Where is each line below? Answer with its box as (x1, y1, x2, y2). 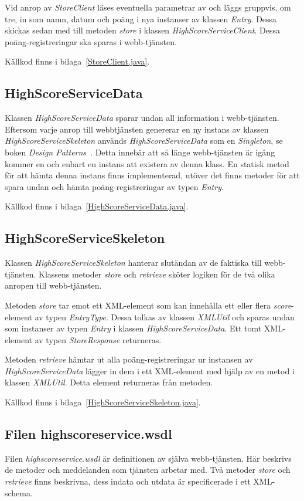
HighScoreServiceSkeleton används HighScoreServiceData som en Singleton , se (5, 134, 283, 147)
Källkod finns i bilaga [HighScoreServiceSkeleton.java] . (5, 396, 201, 408)
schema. (5, 486, 33, 499)
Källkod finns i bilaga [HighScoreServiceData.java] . (5, 200, 189, 212)
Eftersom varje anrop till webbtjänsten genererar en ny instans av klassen (5, 123, 269, 135)
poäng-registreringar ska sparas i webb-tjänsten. (5, 35, 177, 48)
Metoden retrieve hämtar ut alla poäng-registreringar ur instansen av (5, 353, 253, 365)
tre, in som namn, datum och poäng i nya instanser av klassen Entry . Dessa (5, 12, 277, 25)
